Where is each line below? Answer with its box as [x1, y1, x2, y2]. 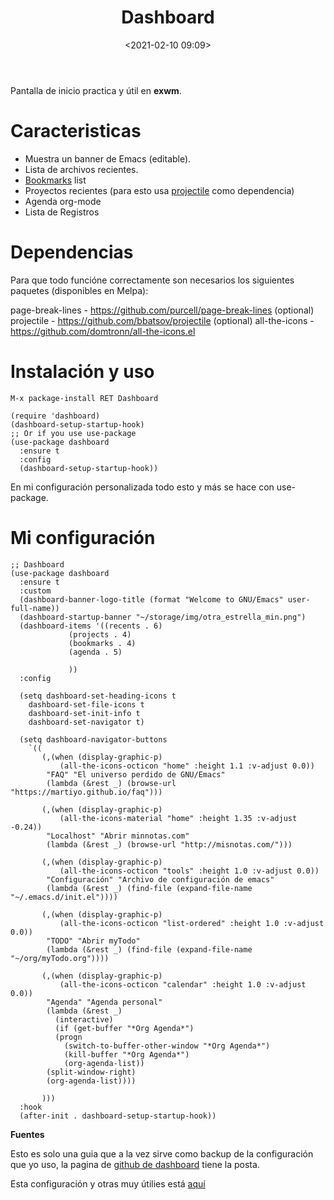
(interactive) [54, 1014, 114, 1025]
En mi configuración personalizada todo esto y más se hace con [10, 481, 275, 493]
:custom [19, 586, 52, 596]
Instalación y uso [10, 361, 155, 383]
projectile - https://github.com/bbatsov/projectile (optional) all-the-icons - [10, 314, 315, 326]
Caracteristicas [10, 120, 142, 143]
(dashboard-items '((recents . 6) [19, 621, 163, 631]
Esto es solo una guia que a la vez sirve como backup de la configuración [10, 1147, 314, 1160]
